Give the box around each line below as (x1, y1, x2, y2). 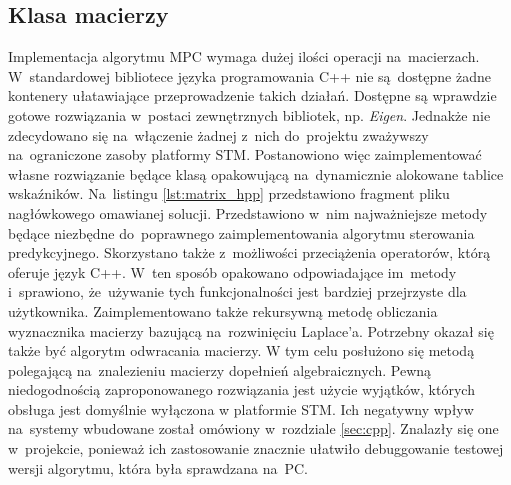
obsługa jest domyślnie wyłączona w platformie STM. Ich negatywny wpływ (8, 398, 474, 419)
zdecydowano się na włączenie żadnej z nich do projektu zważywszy (8, 124, 429, 145)
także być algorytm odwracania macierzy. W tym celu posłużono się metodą (8, 340, 475, 361)
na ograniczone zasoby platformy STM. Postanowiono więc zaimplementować (8, 144, 482, 165)
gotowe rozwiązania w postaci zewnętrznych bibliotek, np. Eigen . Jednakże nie (8, 104, 491, 125)
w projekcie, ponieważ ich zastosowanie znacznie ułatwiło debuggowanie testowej (8, 438, 504, 459)
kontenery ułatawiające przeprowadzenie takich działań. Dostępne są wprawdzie (8, 85, 497, 106)
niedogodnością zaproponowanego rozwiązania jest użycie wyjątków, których (8, 379, 475, 400)
